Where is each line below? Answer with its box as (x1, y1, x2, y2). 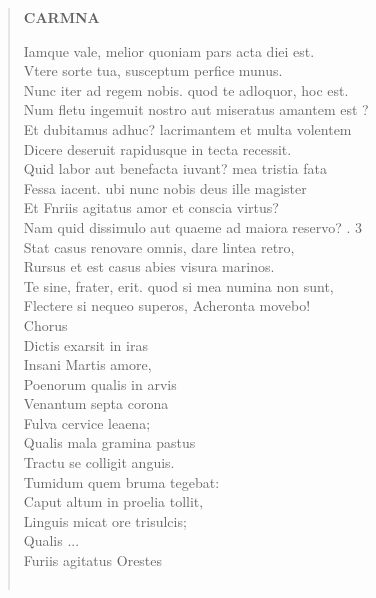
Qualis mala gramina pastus (23, 432, 196, 453)
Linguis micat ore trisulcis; (23, 510, 187, 531)
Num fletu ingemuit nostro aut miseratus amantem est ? (23, 99, 369, 120)
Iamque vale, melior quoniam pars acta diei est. (23, 40, 315, 61)
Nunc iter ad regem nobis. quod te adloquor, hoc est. (23, 79, 349, 100)
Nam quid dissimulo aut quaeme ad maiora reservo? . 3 (23, 216, 363, 237)
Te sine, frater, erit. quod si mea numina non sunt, (23, 275, 334, 296)
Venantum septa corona (23, 393, 169, 414)
